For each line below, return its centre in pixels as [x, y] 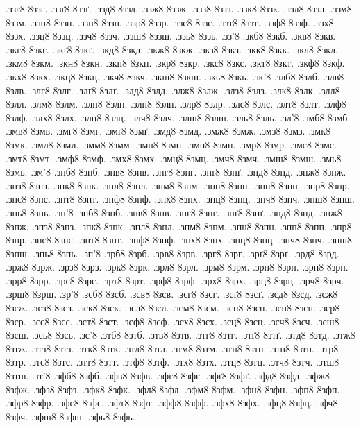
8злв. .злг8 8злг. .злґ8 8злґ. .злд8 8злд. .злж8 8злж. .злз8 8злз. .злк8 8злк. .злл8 [173, 90]
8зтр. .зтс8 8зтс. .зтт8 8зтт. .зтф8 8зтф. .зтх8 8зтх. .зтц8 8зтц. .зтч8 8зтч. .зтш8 [173, 362]
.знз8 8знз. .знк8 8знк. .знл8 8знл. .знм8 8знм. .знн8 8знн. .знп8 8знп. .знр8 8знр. [178, 185]
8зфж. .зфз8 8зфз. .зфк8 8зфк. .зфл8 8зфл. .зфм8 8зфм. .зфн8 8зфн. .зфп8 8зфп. [173, 389]
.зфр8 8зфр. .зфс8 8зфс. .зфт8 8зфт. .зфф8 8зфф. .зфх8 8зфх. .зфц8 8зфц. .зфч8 [172, 403]
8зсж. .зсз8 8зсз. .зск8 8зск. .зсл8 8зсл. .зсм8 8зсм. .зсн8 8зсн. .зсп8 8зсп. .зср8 [173, 308]
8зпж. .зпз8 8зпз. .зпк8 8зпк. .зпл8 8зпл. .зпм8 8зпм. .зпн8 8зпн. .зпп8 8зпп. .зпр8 [179, 226]
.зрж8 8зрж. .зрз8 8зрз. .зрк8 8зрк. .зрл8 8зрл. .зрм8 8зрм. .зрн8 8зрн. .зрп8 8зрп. [177, 267]
